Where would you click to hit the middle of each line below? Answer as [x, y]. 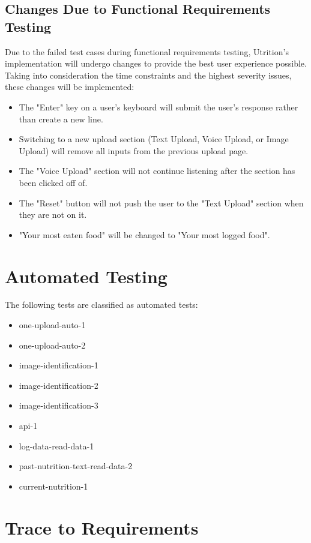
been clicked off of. [53, 182]
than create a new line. [61, 118]
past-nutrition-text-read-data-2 [76, 466]
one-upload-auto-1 [52, 325]
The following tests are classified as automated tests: [101, 304]
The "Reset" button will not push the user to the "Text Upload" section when [161, 202]
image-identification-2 [59, 385]
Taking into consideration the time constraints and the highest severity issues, [148, 75]
